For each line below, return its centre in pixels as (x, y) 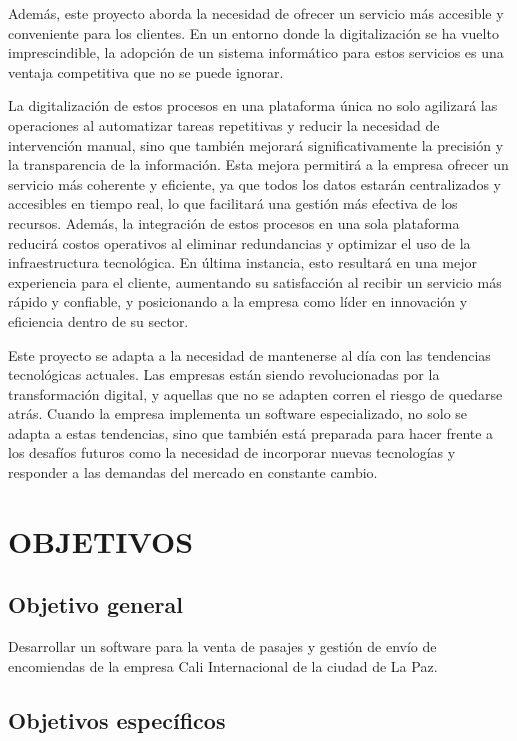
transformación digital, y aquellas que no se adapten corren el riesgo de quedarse (255, 393)
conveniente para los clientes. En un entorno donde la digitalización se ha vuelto (253, 32)
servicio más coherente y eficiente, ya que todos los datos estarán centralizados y (254, 183)
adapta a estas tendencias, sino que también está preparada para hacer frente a (251, 432)
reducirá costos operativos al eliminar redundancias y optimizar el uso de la (239, 242)
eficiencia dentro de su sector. (98, 320)
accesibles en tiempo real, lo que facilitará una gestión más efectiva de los (233, 203)
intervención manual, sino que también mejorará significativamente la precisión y (256, 144)
